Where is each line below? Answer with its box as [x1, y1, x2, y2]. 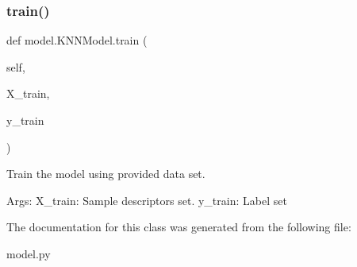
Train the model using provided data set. [6, 165, 205, 182]
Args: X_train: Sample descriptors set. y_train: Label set [6, 192, 287, 208]
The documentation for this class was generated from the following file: [6, 219, 351, 235]
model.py [6, 245, 51, 261]
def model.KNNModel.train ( [6, 32, 148, 48]
